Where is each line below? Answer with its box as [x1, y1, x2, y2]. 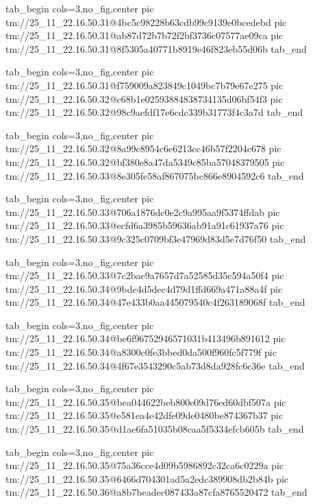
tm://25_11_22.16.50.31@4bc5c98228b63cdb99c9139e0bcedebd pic [5, 14, 287, 29]
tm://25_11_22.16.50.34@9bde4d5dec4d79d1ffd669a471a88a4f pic [5, 281, 283, 296]
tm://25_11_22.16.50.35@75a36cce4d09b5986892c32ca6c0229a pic [5, 458, 284, 472]
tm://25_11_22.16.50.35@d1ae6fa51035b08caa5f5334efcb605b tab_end [5, 422, 304, 436]
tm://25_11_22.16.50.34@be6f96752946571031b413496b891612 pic [5, 331, 286, 346]
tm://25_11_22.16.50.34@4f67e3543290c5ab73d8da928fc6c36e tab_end [5, 358, 305, 372]
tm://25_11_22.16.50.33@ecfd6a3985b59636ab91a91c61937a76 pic [5, 218, 284, 232]
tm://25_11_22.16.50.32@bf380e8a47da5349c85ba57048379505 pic [5, 154, 285, 169]
